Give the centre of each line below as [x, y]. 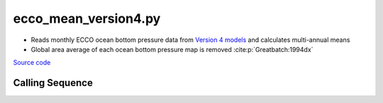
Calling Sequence [53, 83]
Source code [32, 63]
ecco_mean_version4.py [87, 18]
